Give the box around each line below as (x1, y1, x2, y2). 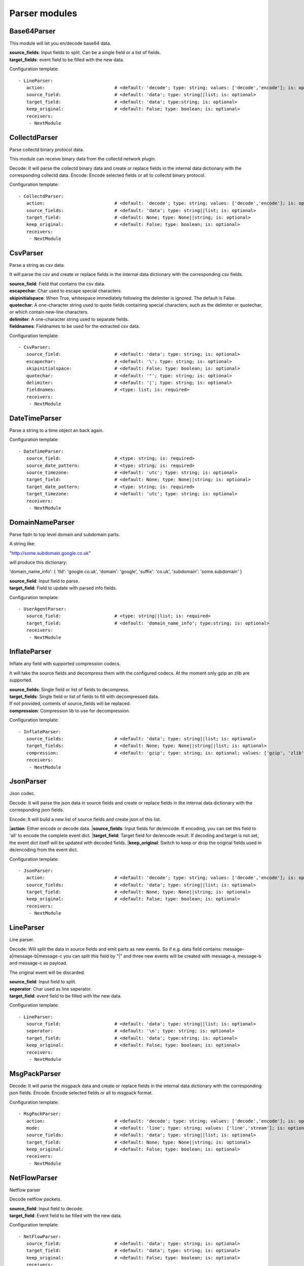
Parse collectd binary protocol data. (9, 146, 84, 152)
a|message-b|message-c (9, 953, 63, 959)
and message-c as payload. (9, 960, 68, 966)
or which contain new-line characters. (9, 309, 89, 315)
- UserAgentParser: (18, 606, 67, 612)
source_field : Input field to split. (9, 979, 77, 985)
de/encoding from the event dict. (9, 847, 79, 853)
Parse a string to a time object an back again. (9, 427, 104, 433)
